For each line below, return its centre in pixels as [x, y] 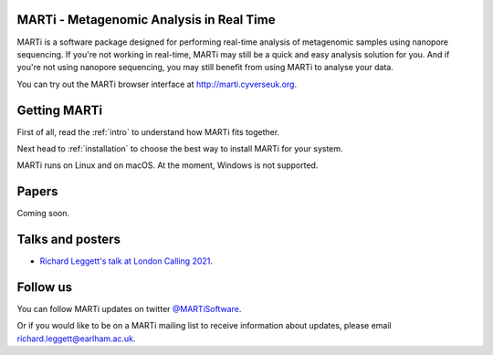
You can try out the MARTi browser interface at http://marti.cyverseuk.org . [157, 84]
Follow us [45, 287]
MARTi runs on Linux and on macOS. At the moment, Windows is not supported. [168, 165]
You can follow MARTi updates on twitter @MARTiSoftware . [129, 309]
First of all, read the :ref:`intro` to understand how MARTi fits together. [148, 131]
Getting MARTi [60, 110]
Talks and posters [68, 240]
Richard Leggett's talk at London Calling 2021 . [126, 261]
